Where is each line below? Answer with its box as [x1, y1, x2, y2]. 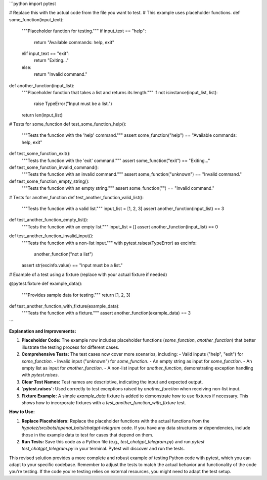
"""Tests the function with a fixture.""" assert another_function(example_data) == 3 [21, 310, 191, 316]
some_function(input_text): [9, 16, 64, 22]
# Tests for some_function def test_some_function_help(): [9, 121, 127, 127]
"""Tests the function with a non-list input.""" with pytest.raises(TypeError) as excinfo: [21, 240, 197, 246]
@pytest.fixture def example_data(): [9, 280, 83, 287]
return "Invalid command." [34, 71, 88, 77]
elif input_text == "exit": [21, 50, 70, 56]
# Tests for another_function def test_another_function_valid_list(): [9, 194, 144, 200]
